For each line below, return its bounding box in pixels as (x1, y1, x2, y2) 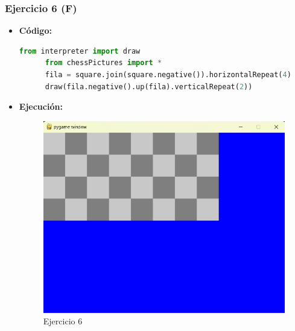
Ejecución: (19, 100, 63, 113)
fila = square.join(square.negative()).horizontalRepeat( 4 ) (45, 71, 291, 79)
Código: (19, 24, 52, 37)
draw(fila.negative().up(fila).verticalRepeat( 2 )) (45, 82, 253, 91)
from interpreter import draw (19, 46, 141, 55)
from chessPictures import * (45, 58, 162, 68)
